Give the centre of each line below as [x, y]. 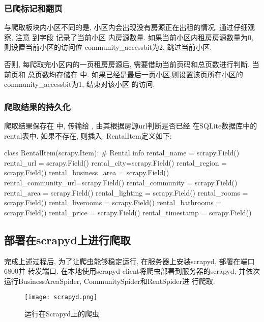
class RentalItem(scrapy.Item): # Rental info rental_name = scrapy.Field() [122, 153]
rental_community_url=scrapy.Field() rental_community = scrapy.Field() [121, 182]
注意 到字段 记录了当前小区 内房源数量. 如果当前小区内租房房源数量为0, [134, 37]
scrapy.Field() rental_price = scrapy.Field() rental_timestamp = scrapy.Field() [128, 212]
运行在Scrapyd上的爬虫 [62, 313]
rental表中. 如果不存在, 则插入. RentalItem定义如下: [88, 135]
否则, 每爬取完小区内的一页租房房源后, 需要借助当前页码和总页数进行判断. [127, 64]
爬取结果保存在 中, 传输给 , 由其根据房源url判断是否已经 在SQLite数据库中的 [131, 125]
